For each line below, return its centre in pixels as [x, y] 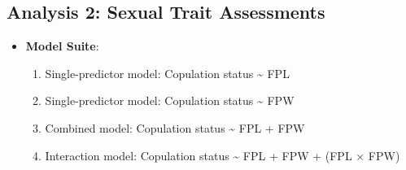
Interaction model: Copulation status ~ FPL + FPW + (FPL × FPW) [223, 155]
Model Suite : [62, 46]
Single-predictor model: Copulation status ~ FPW [170, 100]
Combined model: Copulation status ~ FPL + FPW [175, 127]
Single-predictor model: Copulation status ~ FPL [167, 73]
